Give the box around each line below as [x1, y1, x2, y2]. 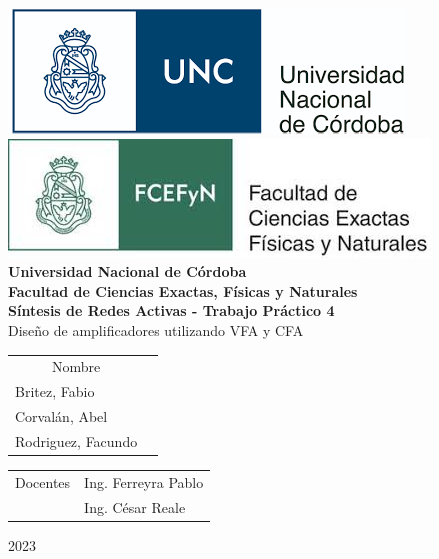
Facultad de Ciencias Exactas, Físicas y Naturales [8, 280, 358, 301]
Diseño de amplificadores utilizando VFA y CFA [8, 319, 304, 340]
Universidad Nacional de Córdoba [8, 261, 247, 282]
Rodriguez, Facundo [15, 430, 138, 451]
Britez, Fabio [15, 381, 95, 402]
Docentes [15, 471, 71, 492]
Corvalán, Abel [15, 406, 108, 426]
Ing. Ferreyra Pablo [84, 471, 204, 492]
